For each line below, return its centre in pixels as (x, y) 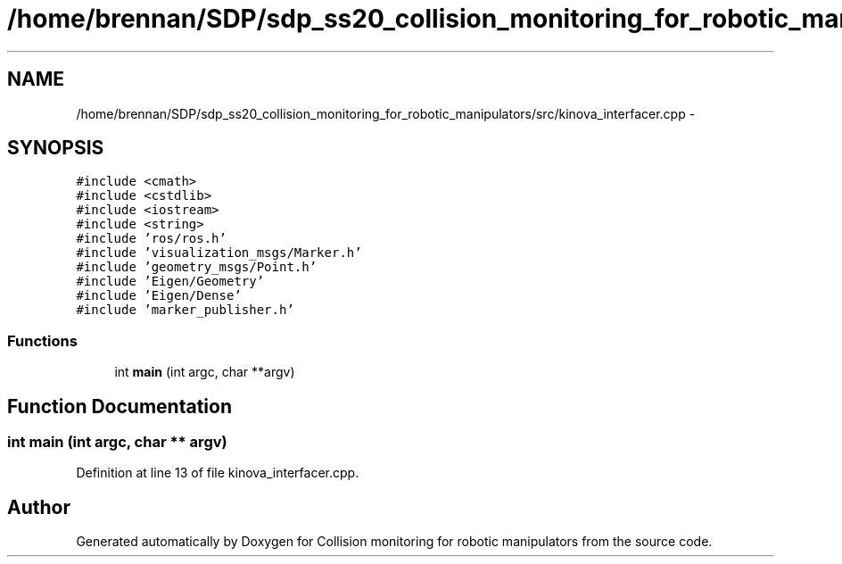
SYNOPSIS (56, 148)
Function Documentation (120, 406)
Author (39, 507)
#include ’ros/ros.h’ (151, 239)
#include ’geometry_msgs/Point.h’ (197, 267)
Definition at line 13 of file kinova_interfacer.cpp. (218, 473)
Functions (42, 340)
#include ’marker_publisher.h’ (185, 310)
